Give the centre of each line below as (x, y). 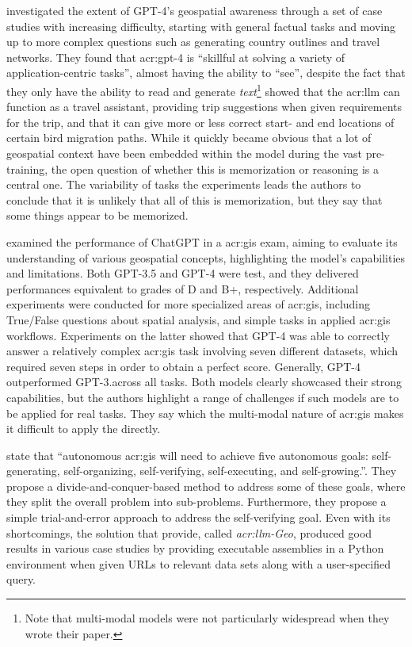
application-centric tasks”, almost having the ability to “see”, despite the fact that (206, 73)
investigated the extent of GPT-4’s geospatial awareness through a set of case (195, 10)
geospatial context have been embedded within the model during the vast (184, 153)
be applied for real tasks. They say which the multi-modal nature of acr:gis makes (205, 413)
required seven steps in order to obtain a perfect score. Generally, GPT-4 (184, 366)
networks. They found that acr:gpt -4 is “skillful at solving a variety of (176, 57)
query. (21, 579)
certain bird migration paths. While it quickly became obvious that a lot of (189, 138)
